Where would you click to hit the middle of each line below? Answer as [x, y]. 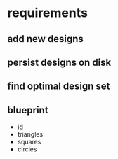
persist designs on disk [59, 62]
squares [29, 142]
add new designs [46, 39]
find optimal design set [59, 87]
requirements [47, 13]
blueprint [28, 110]
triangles [30, 134]
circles [27, 149]
